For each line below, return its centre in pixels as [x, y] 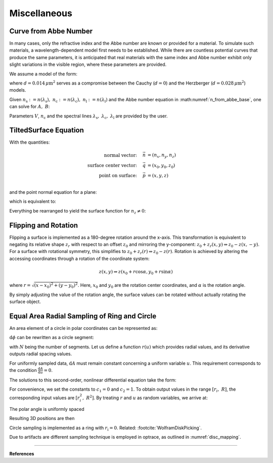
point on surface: [118, 176]
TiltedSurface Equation [47, 130]
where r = [20, 285]
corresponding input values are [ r [45, 398]
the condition [23, 370]
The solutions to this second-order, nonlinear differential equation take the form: [93, 380]
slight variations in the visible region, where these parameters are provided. [88, 65]
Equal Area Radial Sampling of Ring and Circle [83, 316]
